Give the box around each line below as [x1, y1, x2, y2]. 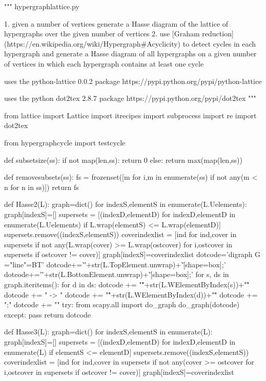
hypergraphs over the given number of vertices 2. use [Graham [4, 28, 200, 39]
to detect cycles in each [182, 38, 256, 49]
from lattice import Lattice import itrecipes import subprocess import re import [4, 110, 257, 120]
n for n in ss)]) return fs [4, 181, 79, 192]
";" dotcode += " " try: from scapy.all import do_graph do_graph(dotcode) [4, 299, 240, 310]
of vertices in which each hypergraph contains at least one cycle [4, 58, 204, 69]
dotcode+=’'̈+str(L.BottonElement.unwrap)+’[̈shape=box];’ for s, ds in [4, 269, 229, 280]
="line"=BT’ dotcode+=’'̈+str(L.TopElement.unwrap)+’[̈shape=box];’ [4, 259, 226, 269]
